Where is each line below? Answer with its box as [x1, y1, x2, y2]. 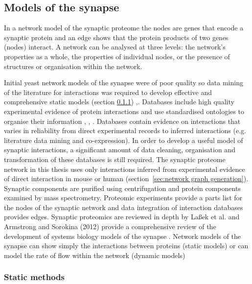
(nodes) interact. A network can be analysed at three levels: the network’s [4, 42, 226, 52]
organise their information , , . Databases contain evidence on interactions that [4, 116, 241, 126]
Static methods [4, 271, 65, 283]
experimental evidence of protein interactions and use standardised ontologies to [4, 106, 244, 116]
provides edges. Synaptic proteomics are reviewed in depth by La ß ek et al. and [4, 212, 240, 222]
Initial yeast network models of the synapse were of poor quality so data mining [4, 77, 243, 88]
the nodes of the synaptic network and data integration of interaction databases [4, 202, 243, 212]
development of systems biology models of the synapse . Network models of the [4, 231, 241, 241]
